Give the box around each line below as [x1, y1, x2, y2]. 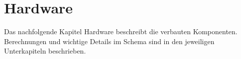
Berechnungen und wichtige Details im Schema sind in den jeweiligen [4, 36, 215, 46]
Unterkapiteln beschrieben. [4, 46, 86, 56]
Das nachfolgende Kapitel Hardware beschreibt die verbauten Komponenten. [4, 26, 238, 37]
